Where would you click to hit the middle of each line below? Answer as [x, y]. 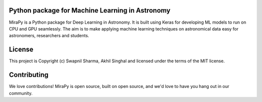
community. [21, 93]
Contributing [29, 75]
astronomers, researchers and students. [49, 36]
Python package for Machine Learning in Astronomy [90, 10]
